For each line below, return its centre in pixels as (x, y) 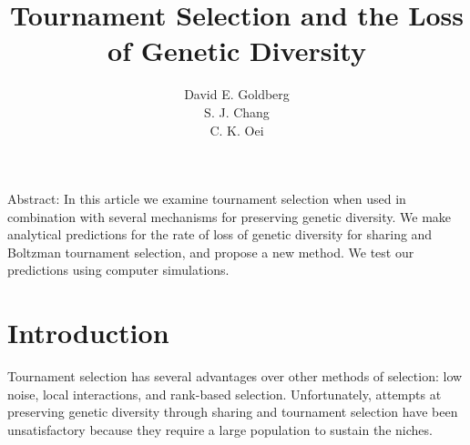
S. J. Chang (237, 111)
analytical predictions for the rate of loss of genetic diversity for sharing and (220, 234)
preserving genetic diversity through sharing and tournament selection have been (233, 412)
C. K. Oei (237, 130)
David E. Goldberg (237, 94)
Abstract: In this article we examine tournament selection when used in (207, 199)
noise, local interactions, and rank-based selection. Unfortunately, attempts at (225, 394)
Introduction (88, 333)
